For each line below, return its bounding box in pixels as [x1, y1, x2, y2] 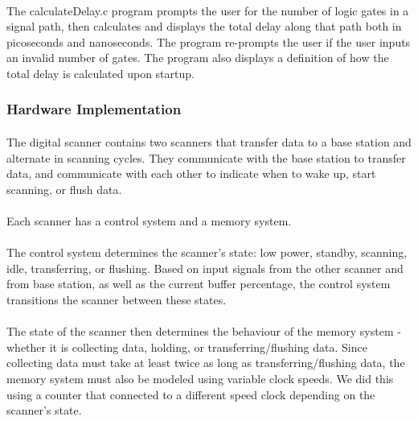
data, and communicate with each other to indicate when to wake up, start [6, 165, 376, 182]
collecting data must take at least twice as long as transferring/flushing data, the [6, 354, 405, 371]
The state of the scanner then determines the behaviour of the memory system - [6, 323, 401, 340]
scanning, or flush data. [6, 180, 122, 197]
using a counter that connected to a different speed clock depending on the [6, 386, 375, 402]
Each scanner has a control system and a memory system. [6, 212, 292, 229]
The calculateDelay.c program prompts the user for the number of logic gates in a [6, 2, 409, 19]
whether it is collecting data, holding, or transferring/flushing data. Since [6, 338, 367, 355]
